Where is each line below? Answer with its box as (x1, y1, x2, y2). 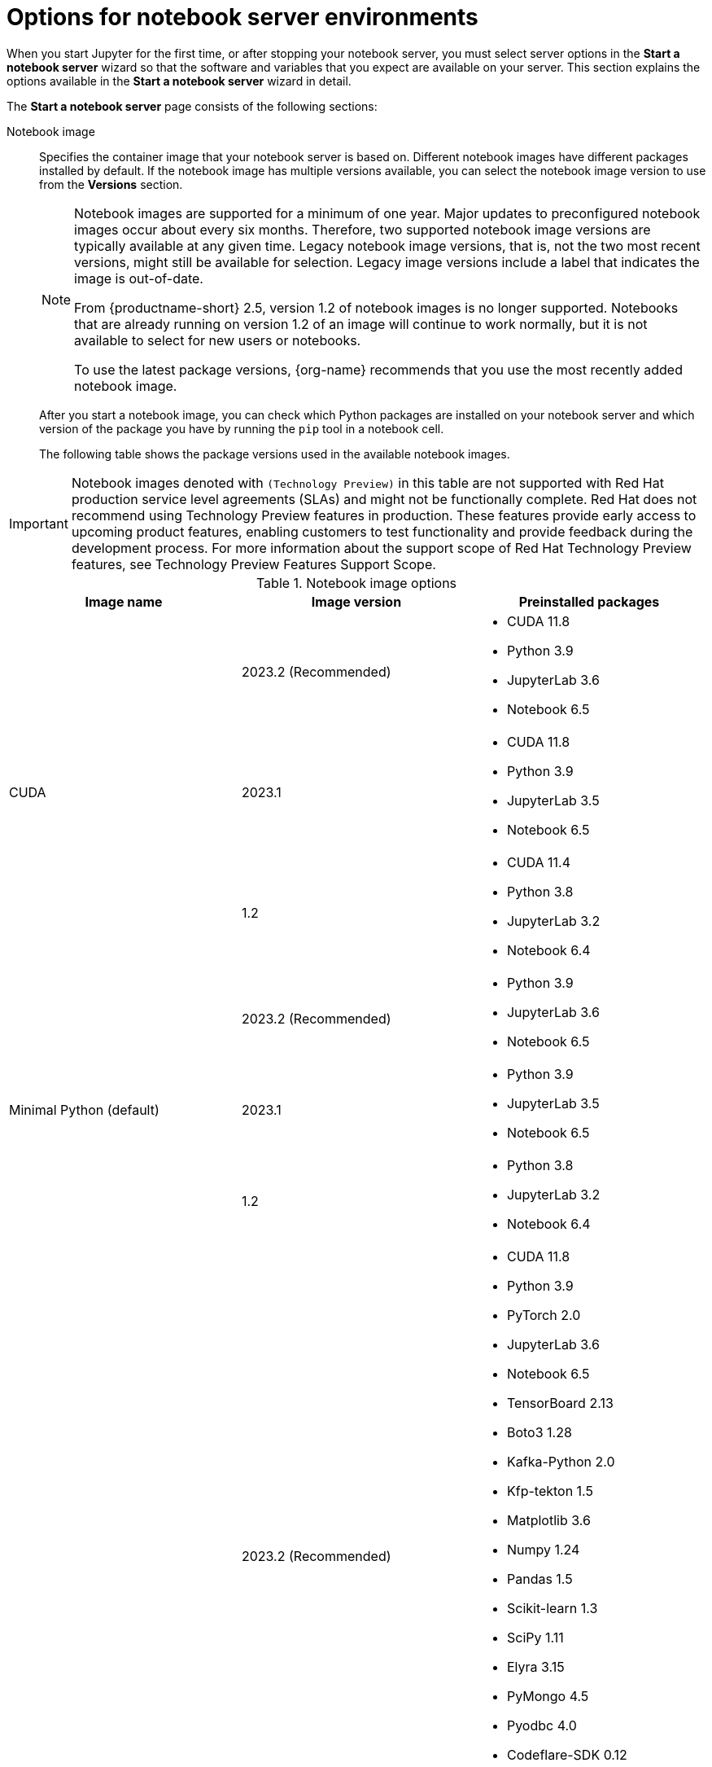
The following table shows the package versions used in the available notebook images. (39, 446, 510, 461)
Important (9, 515, 68, 532)
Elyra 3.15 (506, 1658, 565, 1675)
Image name (85, 593, 163, 610)
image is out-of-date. (74, 270, 203, 287)
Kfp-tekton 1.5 (506, 1482, 593, 1499)
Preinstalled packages (518, 593, 660, 610)
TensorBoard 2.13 (506, 1394, 614, 1411)
